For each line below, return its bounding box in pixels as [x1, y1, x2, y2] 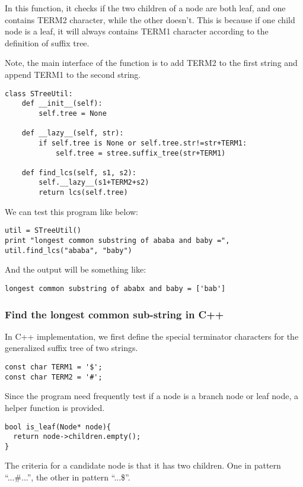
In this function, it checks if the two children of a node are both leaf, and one [5, 2, 286, 14]
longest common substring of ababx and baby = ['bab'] [5, 284, 226, 293]
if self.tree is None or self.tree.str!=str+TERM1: [39, 138, 247, 147]
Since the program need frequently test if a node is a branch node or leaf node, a [5, 390, 299, 402]
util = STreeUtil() [5, 226, 81, 235]
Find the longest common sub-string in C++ [5, 306, 224, 321]
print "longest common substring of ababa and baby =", [5, 236, 230, 245]
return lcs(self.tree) [39, 188, 128, 197]
